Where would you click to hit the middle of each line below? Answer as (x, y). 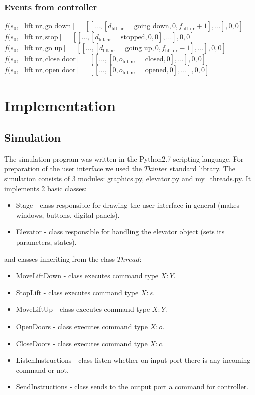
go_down (58, 26)
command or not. (42, 370)
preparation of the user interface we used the (73, 168)
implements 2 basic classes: (45, 188)
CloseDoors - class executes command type (82, 343)
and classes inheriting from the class (59, 258)
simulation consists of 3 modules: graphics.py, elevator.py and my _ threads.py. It (128, 178)
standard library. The (203, 168)
